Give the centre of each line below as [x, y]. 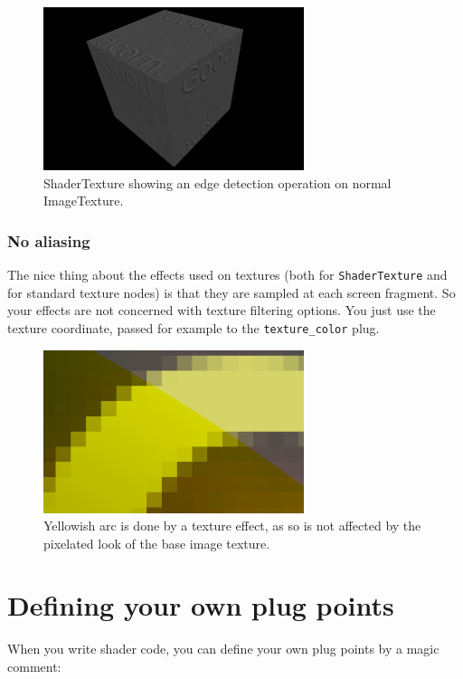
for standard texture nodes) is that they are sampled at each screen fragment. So [231, 292]
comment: [34, 666]
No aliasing [49, 240]
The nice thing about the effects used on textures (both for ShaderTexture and [227, 274]
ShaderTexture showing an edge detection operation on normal [217, 182]
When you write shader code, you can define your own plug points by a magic [223, 649]
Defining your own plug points [201, 605]
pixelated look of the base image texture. [157, 543]
